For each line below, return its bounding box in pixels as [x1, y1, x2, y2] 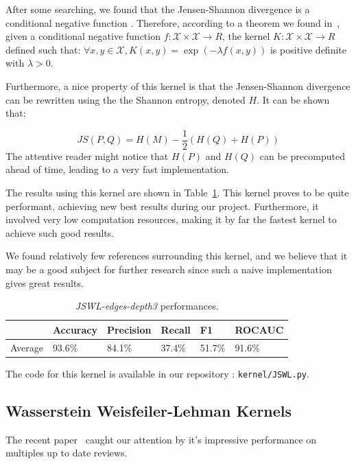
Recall [161, 322, 191, 336]
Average [10, 340, 43, 354]
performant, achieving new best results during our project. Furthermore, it [5, 198, 319, 213]
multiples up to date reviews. [5, 445, 128, 460]
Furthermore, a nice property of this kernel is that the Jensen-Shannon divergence [5, 78, 351, 93]
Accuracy [52, 322, 97, 336]
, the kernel [222, 29, 270, 43]
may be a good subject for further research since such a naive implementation [5, 262, 332, 276]
